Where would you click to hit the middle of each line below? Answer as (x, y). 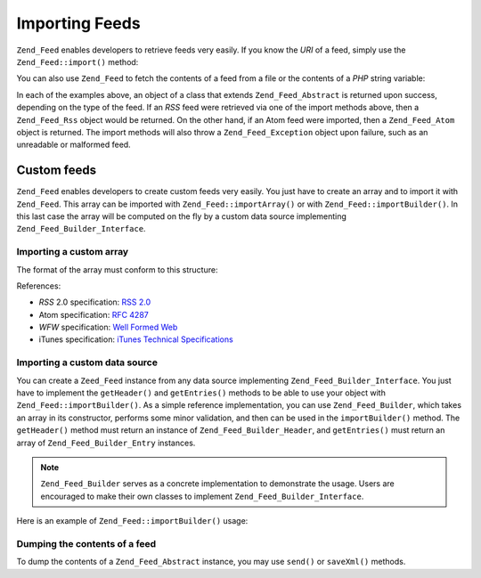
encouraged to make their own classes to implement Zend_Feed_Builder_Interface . (202, 496)
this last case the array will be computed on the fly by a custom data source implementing (182, 216)
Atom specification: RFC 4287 (94, 314)
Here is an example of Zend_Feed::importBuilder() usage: (132, 521)
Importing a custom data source (87, 362)
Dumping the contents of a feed (86, 543)
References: (39, 286)
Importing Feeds (79, 23)
